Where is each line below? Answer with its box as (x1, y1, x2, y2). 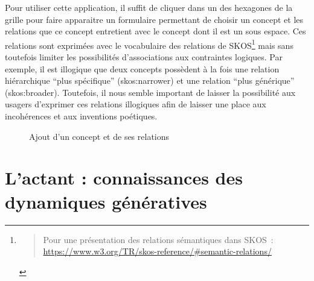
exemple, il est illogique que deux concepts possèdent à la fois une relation (5, 62, 280, 75)
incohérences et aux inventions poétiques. (5, 110, 158, 122)
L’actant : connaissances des (5, 165, 243, 190)
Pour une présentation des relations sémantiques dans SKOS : (43, 233, 274, 245)
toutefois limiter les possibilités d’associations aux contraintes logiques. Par (5, 51, 283, 63)
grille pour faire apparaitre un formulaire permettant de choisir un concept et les (5, 13, 304, 25)
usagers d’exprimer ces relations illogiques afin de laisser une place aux (5, 98, 266, 110)
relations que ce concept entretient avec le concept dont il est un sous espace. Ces (5, 25, 306, 37)
